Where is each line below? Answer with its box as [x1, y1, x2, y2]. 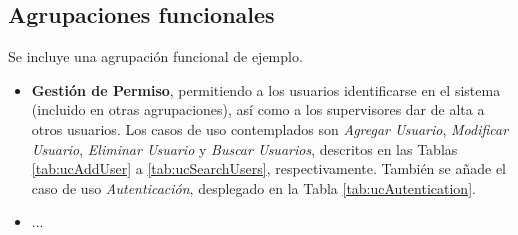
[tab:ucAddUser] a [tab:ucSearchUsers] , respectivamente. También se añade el [31, 158, 507, 179]
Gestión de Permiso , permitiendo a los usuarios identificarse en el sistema [31, 79, 501, 100]
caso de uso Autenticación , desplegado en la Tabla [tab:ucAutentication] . [31, 177, 476, 198]
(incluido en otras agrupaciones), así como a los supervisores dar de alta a [31, 99, 485, 120]
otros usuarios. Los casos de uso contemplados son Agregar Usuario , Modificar [31, 118, 509, 139]
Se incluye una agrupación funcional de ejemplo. [8, 46, 303, 67]
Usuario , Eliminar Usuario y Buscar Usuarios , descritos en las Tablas [31, 138, 458, 159]
